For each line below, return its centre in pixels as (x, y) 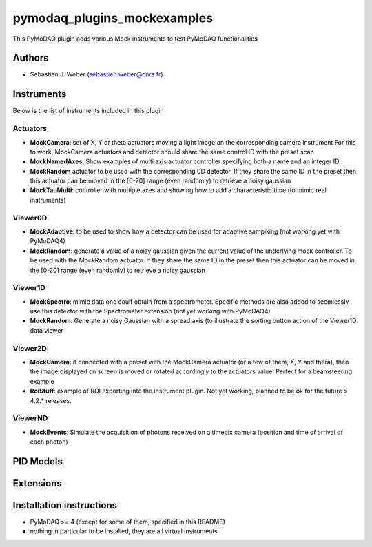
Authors (31, 58)
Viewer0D (30, 218)
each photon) (49, 442)
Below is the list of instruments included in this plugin (89, 111)
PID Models (38, 461)
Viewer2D (30, 348)
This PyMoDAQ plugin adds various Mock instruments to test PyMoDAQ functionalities (135, 39)
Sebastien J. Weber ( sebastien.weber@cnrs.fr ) (96, 74)
